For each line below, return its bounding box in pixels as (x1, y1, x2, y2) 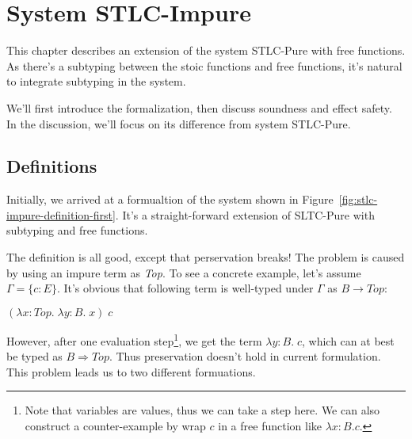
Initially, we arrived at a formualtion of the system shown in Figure (6, 191, 334, 208)
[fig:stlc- (338, 191, 378, 208)
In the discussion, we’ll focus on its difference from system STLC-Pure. (6, 115, 351, 132)
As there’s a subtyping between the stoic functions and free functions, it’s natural (6, 57, 402, 74)
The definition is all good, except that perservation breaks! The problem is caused (6, 249, 405, 265)
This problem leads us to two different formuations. (6, 363, 256, 380)
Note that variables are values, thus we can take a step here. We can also (25, 402, 380, 418)
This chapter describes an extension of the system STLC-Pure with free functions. (6, 42, 406, 59)
